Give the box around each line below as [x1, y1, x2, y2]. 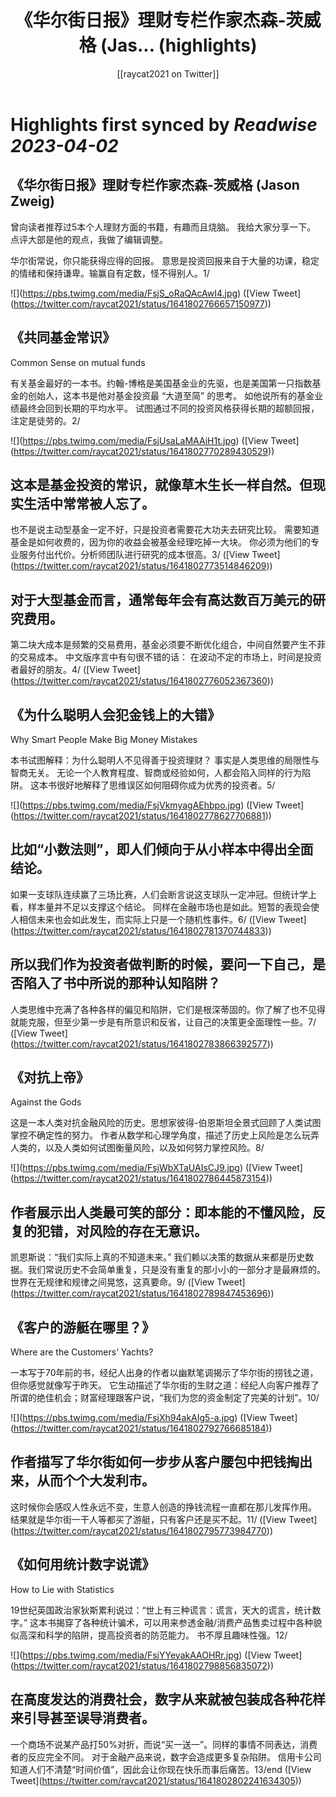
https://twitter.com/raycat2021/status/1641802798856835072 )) [13, 1659, 275, 1671]
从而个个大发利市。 [36, 1472, 155, 1490]
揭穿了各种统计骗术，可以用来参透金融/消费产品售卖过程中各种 [56, 1616, 314, 1628]
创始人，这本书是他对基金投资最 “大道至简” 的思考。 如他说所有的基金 [27, 389, 315, 401]
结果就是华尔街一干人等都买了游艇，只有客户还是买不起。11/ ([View [10, 1513, 287, 1525]
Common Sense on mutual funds [10, 356, 146, 368]
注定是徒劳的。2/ [10, 414, 81, 426]
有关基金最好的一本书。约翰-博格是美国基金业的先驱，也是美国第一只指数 [10, 377, 313, 389]
